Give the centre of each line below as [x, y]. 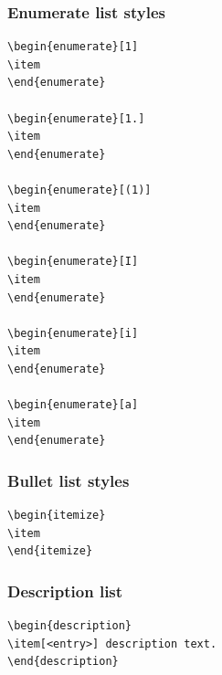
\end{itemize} [50, 551]
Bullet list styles [69, 480]
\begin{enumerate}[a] [73, 405]
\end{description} [63, 662]
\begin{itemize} [57, 516]
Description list [65, 591]
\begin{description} [70, 626]
